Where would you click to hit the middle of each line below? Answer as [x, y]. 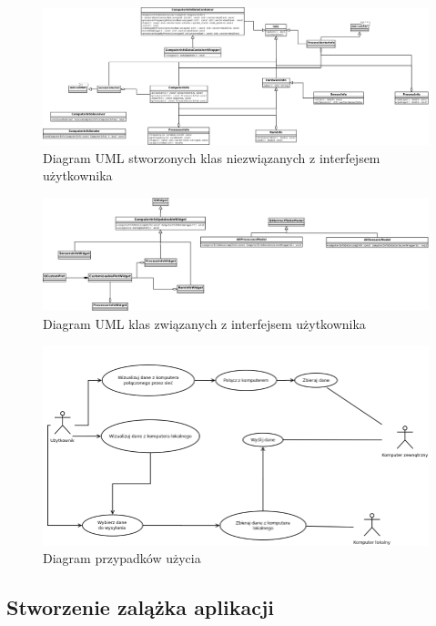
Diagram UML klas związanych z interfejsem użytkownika [204, 323]
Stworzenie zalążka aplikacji [140, 607]
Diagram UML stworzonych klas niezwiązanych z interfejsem [212, 157]
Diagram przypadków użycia [122, 558]
